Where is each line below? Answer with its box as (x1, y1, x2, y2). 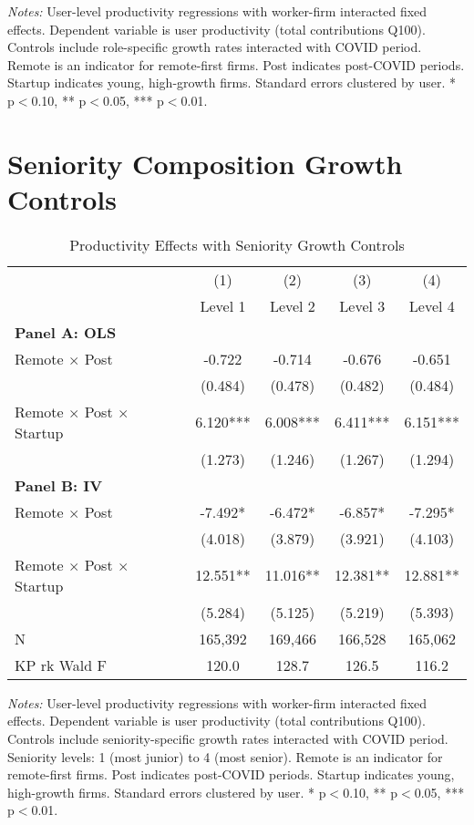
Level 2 (269, 294, 315, 316)
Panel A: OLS (15, 321, 117, 343)
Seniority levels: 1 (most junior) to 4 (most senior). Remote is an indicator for (7, 747, 443, 766)
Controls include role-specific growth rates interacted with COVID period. (7, 37, 422, 57)
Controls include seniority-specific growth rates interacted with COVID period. (7, 729, 448, 748)
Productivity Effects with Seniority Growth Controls (69, 233, 405, 255)
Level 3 (339, 294, 386, 316)
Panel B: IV (15, 474, 103, 496)
